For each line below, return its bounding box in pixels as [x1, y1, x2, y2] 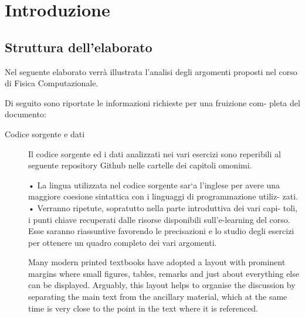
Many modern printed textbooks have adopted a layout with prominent [28, 256, 286, 268]
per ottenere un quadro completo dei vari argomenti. [28, 236, 217, 248]
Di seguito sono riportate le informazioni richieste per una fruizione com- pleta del [5, 96, 300, 109]
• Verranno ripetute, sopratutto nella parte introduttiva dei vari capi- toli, [28, 201, 297, 214]
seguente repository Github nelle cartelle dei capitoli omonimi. [28, 159, 252, 171]
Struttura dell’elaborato [5, 38, 152, 56]
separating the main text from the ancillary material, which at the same [28, 290, 287, 303]
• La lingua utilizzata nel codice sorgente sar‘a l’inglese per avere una [28, 178, 280, 191]
